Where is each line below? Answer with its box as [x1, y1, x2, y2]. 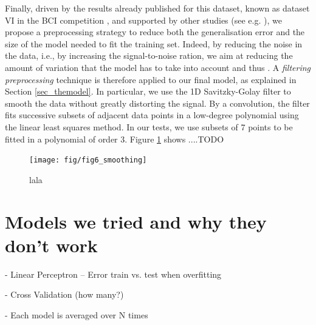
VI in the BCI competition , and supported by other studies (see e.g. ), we [5, 13, 282, 26]
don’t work [5, 232, 98, 257]
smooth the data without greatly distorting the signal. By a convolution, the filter [5, 96, 310, 109]
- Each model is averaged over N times [5, 308, 148, 321]
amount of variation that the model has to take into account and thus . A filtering [5, 61, 311, 73]
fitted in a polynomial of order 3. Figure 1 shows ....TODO [5, 132, 224, 145]
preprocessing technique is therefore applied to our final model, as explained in [5, 73, 297, 85]
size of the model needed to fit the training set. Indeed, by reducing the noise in [5, 37, 303, 50]
